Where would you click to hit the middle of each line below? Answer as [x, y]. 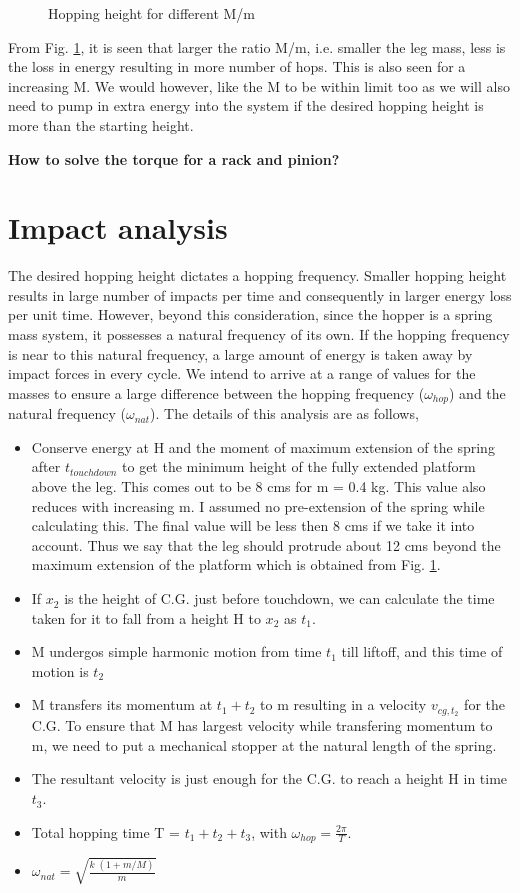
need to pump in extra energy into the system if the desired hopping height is [246, 105]
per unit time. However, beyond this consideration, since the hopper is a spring [250, 314]
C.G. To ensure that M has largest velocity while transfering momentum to [262, 725]
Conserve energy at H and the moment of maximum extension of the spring [263, 446]
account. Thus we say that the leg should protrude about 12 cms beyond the [266, 544]
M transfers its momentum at [122, 704]
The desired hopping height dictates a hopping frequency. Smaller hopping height [257, 275]
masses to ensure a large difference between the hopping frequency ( [216, 392]
